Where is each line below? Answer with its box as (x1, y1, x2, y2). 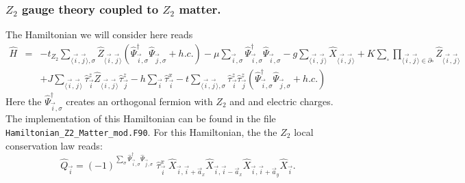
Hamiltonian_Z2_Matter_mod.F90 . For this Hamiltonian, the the (5, 124, 277, 139)
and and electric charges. (229, 94, 334, 108)
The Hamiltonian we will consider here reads (5, 27, 193, 42)
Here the (5, 94, 42, 108)
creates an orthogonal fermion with (66, 94, 213, 108)
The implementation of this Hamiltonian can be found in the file (5, 111, 276, 126)
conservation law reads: (5, 138, 103, 152)
